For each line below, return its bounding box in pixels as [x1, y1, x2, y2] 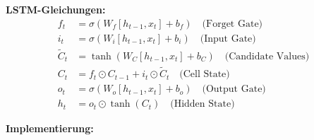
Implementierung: [6, 121, 94, 136]
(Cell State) [179, 69, 230, 80]
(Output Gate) [202, 84, 266, 95]
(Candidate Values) [224, 51, 310, 62]
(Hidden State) [170, 99, 235, 110]
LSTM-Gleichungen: [6, 2, 106, 16]
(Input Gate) [200, 33, 256, 44]
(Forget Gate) [202, 18, 263, 29]
